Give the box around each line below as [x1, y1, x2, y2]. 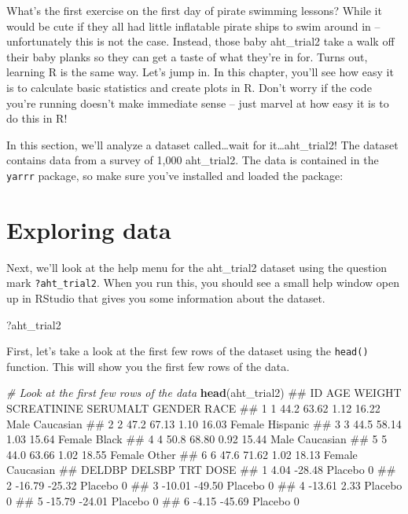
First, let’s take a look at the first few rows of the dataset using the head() [6, 343, 369, 359]
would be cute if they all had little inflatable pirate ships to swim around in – [6, 17, 380, 34]
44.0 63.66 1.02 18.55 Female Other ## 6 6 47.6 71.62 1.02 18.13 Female [6, 446, 358, 462]
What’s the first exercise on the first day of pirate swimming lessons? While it [6, 2, 382, 18]
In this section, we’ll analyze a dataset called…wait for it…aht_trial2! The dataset [6, 136, 399, 152]
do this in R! [6, 110, 68, 127]
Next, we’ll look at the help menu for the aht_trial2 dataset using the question [6, 259, 388, 275]
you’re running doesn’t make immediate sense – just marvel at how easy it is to [6, 94, 389, 111]
